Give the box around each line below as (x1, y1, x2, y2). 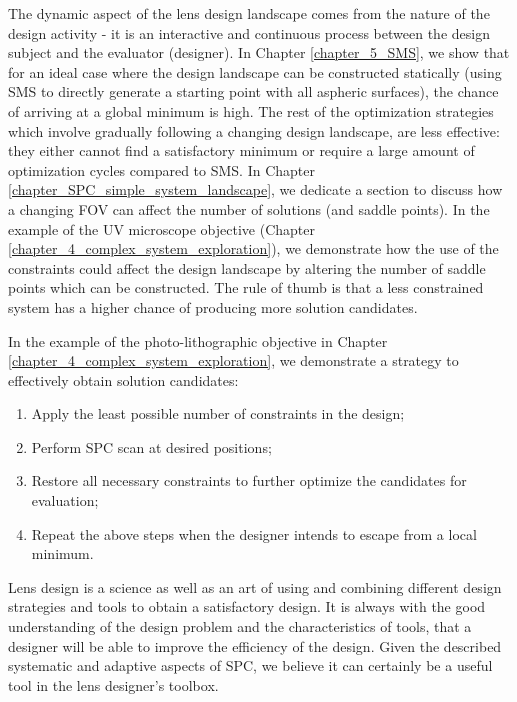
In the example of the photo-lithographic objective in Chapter (8, 330, 388, 351)
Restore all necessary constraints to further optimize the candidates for (31, 470, 467, 491)
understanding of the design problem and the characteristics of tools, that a (8, 616, 472, 637)
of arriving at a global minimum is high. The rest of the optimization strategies (8, 100, 494, 121)
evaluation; (31, 490, 99, 511)
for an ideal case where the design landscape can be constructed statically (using (8, 61, 502, 82)
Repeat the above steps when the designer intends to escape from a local (31, 523, 477, 544)
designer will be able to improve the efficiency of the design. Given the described (8, 635, 502, 656)
